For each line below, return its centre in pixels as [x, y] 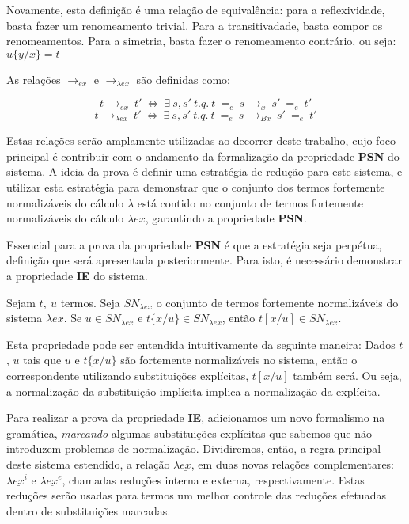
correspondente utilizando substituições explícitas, [128, 375]
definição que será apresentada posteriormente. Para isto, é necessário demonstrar [204, 260]
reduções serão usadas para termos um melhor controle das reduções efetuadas [196, 495]
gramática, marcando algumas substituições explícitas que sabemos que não [189, 433]
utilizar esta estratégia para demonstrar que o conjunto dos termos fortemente [196, 187]
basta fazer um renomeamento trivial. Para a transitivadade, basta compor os [195, 25]
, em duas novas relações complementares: [293, 463]
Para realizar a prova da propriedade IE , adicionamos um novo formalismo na [196, 418]
